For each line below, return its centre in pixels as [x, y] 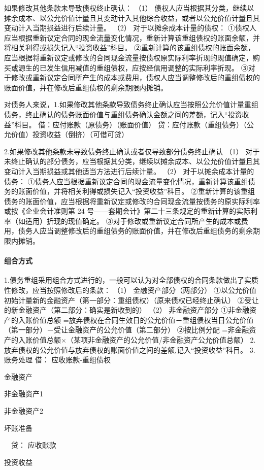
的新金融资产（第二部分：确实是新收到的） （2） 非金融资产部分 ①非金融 [127, 310]
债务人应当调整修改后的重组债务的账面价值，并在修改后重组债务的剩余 [135, 231]
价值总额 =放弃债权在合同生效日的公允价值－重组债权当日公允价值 [143, 320]
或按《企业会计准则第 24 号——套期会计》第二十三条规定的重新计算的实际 [127, 211]
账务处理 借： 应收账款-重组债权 [57, 360]
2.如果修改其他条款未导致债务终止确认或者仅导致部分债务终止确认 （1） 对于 [132, 151]
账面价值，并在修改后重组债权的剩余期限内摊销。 [86, 87]
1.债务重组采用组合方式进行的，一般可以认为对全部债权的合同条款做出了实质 [131, 280]
